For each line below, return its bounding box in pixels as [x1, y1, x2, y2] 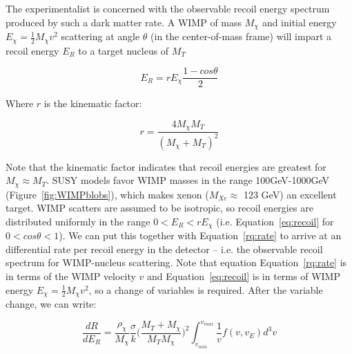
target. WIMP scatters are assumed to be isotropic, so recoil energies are [6, 201, 313, 215]
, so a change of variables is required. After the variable [88, 282, 323, 297]
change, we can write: [6, 297, 97, 311]
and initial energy [262, 15, 337, 29]
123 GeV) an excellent [243, 187, 337, 201]
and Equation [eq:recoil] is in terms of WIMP [147, 269, 340, 283]
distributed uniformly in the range [6, 214, 150, 228]
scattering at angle [61, 29, 140, 44]
